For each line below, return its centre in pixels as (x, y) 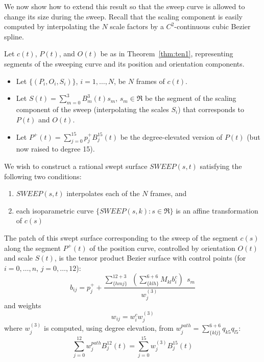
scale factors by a (137, 26)
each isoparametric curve (55, 210)
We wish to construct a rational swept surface (76, 166)
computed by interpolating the (52, 26)
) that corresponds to (211, 109)
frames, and (169, 193)
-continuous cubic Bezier (212, 26)
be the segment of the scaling (190, 98)
